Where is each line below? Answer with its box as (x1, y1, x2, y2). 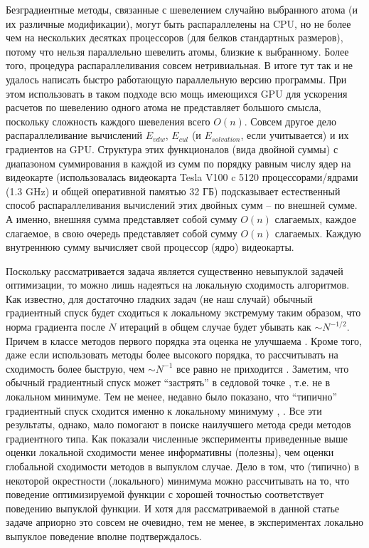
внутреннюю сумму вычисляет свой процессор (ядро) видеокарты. (6, 239, 294, 254)
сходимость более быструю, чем (6, 361, 145, 376)
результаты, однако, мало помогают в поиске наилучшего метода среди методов (6, 417, 351, 432)
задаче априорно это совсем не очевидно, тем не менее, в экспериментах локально (6, 515, 364, 529)
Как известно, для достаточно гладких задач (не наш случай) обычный (6, 291, 313, 306)
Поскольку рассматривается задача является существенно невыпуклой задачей (6, 263, 343, 278)
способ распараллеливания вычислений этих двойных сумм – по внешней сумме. (6, 197, 358, 212)
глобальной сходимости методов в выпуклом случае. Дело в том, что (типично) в (6, 459, 359, 473)
